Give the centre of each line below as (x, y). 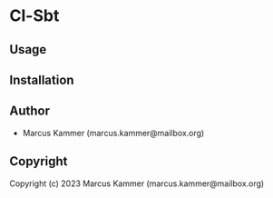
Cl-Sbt (34, 16)
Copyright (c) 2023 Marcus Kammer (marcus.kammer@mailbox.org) (137, 183)
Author (29, 111)
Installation (42, 79)
